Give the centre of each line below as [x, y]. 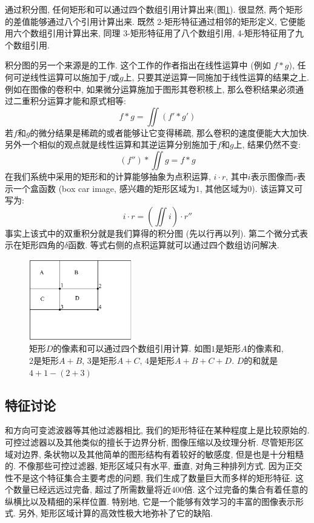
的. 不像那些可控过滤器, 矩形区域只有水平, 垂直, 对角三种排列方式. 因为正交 [154, 466]
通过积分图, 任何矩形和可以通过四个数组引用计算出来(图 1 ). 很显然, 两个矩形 [154, 9]
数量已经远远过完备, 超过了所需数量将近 [92, 489]
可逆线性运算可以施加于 [60, 77]
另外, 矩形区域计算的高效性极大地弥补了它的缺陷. [115, 513]
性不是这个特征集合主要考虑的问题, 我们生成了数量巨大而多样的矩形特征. [149, 477]
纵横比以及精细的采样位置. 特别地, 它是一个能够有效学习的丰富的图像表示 [150, 501]
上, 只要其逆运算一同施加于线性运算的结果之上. [216, 77]
